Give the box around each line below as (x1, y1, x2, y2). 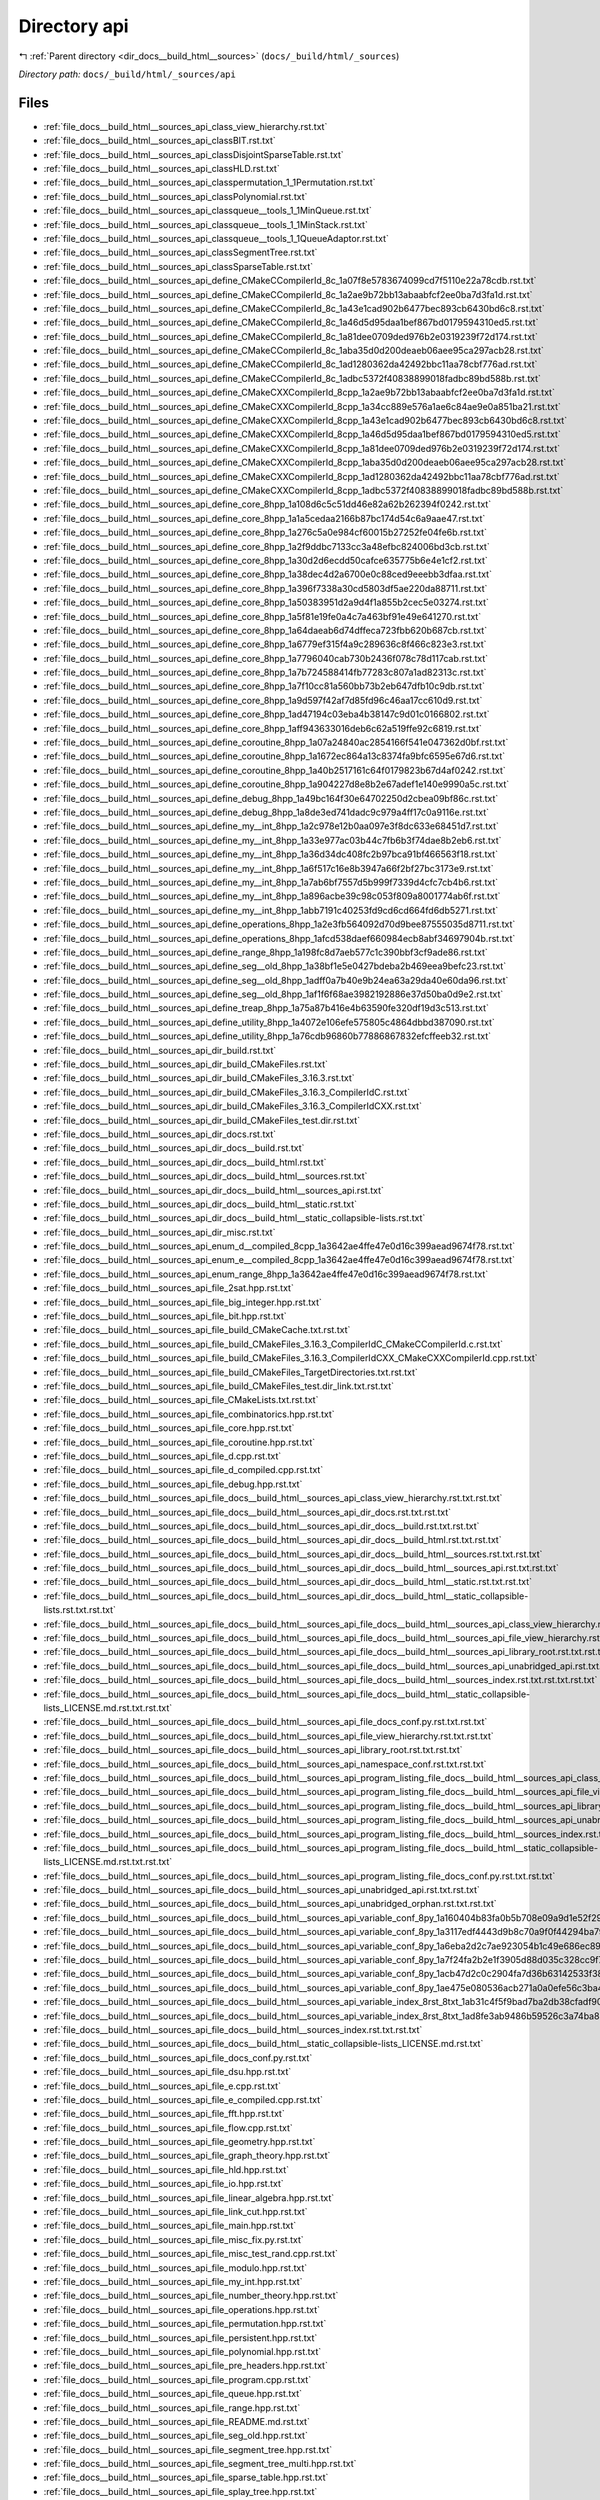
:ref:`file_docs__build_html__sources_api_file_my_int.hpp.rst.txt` (43, 2276, 303, 2287)
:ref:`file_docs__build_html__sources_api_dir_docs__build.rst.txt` (43, 1142, 305, 1154)
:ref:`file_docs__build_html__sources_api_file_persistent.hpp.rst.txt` (43, 2331, 318, 2344)
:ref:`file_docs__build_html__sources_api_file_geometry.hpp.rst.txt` (43, 2136, 316, 2148)
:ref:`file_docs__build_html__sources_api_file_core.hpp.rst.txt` (43, 1422, 295, 1434)
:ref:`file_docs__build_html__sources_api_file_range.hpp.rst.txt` (43, 2401, 301, 2414)
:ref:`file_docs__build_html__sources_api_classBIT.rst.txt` (43, 135, 277, 147)
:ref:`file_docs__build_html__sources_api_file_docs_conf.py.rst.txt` (43, 2051, 313, 2064)
